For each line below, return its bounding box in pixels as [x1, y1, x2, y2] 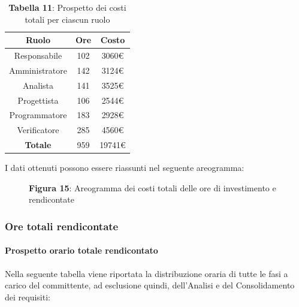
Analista [22, 79, 54, 91]
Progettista [17, 94, 59, 106]
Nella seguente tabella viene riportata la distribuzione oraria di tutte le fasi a [5, 267, 288, 279]
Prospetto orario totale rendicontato [5, 244, 158, 257]
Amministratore [9, 64, 67, 76]
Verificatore [17, 124, 59, 136]
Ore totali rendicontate [5, 218, 119, 233]
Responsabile [14, 49, 62, 62]
